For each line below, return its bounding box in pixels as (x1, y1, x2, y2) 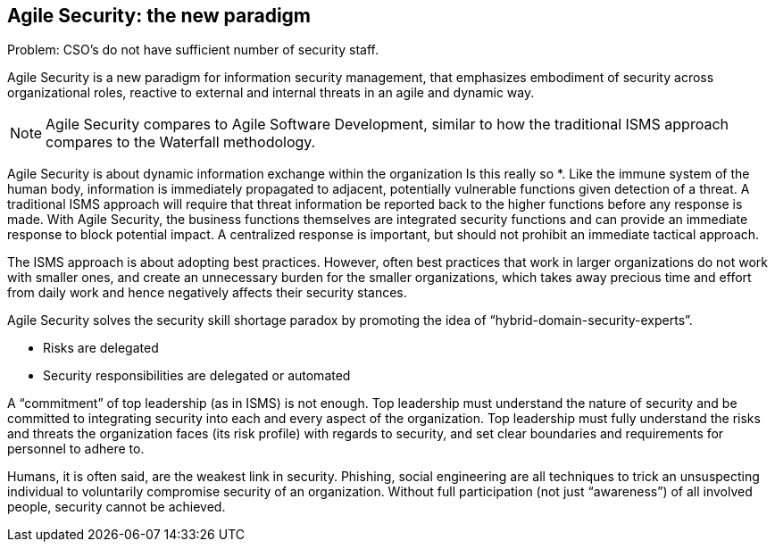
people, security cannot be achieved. (7, 499, 226, 515)
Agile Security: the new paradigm (7, 4, 312, 27)
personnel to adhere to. (7, 441, 145, 457)
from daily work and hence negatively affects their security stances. (7, 285, 407, 301)
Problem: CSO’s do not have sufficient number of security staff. (7, 42, 379, 58)
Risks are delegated (43, 340, 159, 356)
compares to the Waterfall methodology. (46, 133, 316, 152)
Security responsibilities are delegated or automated (43, 368, 351, 384)
